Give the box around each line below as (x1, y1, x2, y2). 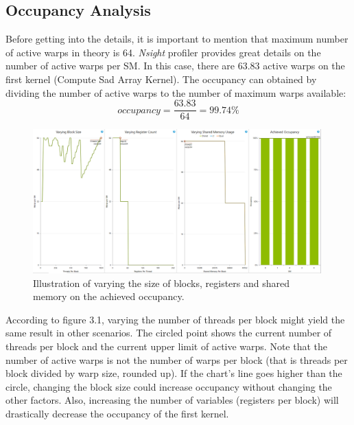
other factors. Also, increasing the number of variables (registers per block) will (5, 393, 339, 407)
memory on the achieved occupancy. (33, 289, 185, 303)
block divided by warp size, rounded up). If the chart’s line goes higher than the (5, 366, 342, 380)
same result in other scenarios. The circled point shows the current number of (5, 325, 332, 340)
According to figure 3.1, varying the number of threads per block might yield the (5, 312, 345, 326)
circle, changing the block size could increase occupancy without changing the (5, 379, 332, 393)
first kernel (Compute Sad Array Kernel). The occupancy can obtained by (5, 71, 317, 86)
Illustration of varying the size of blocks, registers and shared (33, 275, 290, 290)
